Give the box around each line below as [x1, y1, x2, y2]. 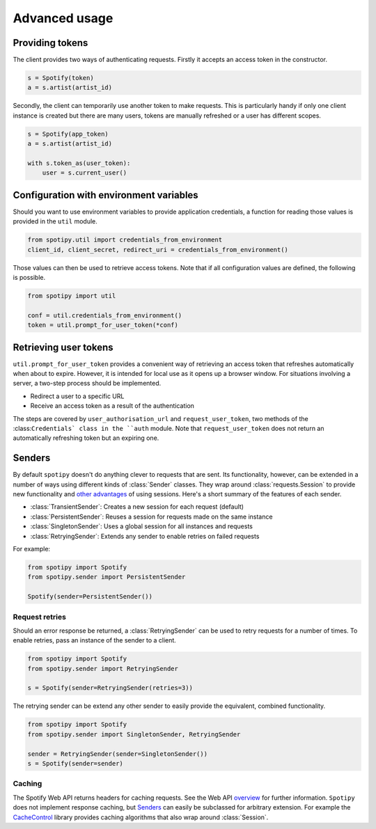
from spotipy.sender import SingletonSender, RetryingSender [27, 730, 241, 738]
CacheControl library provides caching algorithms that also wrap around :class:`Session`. [13, 813, 269, 821]
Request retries [13, 612, 66, 622]
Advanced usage [13, 10, 113, 26]
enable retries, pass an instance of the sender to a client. [13, 636, 177, 645]
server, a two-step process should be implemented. [13, 379, 162, 388]
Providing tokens [13, 37, 88, 49]
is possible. [13, 274, 46, 281]
